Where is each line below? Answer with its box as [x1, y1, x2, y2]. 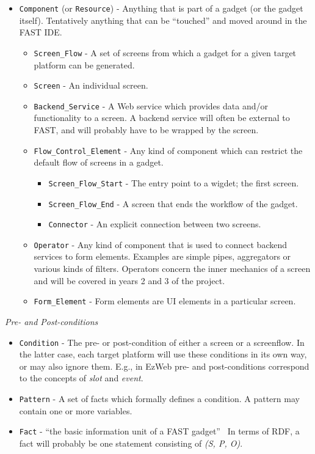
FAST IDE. [19, 26, 62, 38]
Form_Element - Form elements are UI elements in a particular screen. [34, 295, 296, 307]
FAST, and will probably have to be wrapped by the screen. [34, 123, 259, 136]
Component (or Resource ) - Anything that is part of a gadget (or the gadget [19, 2, 303, 14]
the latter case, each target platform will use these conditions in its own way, [19, 348, 307, 361]
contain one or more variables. [19, 404, 132, 417]
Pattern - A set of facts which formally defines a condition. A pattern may [19, 392, 300, 405]
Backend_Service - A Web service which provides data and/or [34, 99, 268, 112]
